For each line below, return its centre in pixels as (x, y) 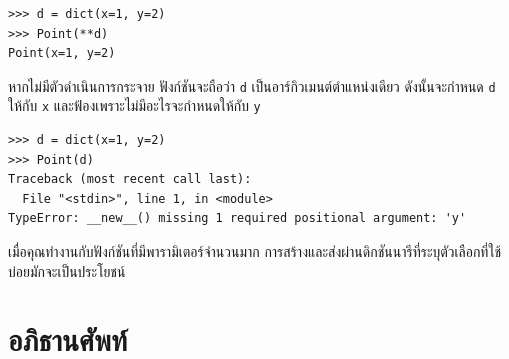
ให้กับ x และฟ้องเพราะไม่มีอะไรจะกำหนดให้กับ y (134, 105)
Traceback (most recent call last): (130, 179)
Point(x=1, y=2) (62, 53)
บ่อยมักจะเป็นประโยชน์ (67, 270)
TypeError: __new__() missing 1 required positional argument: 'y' (237, 218)
